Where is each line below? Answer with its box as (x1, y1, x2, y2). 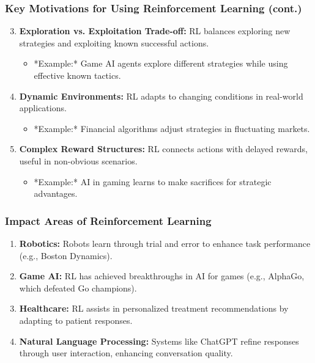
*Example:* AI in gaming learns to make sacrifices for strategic (34, 175, 272, 188)
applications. (19, 101, 67, 114)
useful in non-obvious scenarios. (19, 154, 138, 167)
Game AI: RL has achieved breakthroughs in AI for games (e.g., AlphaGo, (19, 269, 305, 282)
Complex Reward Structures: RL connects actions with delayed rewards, (19, 142, 308, 155)
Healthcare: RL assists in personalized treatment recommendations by (19, 302, 289, 315)
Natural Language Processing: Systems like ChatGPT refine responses (19, 334, 299, 347)
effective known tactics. (34, 69, 121, 81)
